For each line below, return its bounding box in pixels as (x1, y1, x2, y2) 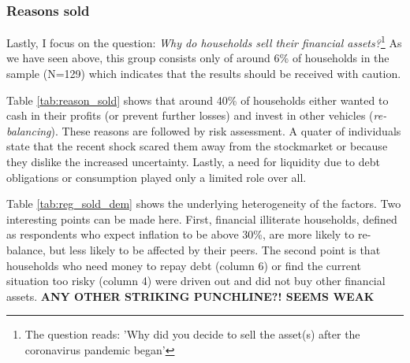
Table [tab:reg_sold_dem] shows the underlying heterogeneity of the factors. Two (6, 195, 401, 212)
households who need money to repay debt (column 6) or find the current (6, 257, 361, 273)
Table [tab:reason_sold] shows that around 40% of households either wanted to (6, 91, 389, 108)
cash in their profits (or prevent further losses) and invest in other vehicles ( (6, 107, 374, 124)
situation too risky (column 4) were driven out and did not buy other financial (6, 272, 386, 289)
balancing (6, 122, 51, 139)
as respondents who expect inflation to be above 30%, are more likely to (6, 226, 355, 243)
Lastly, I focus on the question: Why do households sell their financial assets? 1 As (6, 32, 402, 50)
